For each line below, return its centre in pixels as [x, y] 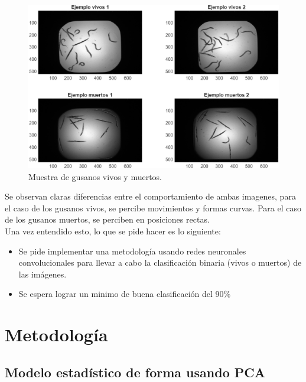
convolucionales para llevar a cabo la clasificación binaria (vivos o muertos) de [160, 262]
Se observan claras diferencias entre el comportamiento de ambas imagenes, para [150, 196]
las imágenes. [43, 274]
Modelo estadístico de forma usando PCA [135, 372]
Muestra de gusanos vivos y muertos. [95, 176]
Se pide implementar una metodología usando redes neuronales [132, 251]
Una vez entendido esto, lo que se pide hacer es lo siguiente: [113, 231]
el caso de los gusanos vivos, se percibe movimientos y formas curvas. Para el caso [153, 208]
